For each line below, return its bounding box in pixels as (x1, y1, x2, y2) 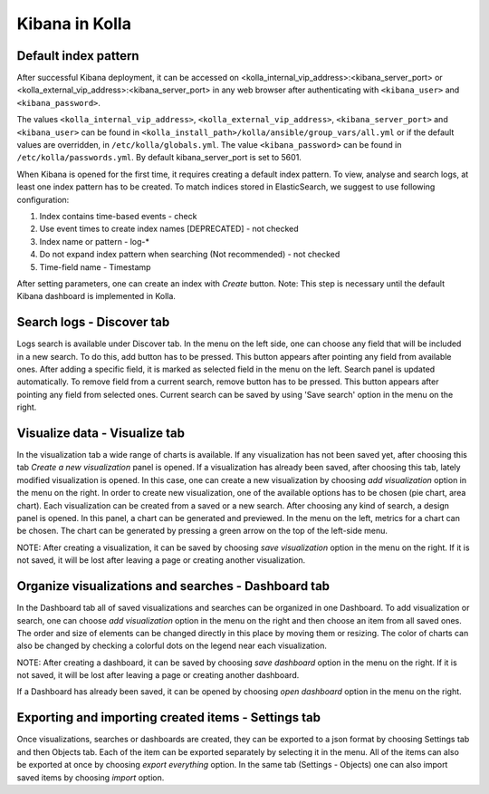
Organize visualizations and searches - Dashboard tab (16, 578, 331, 594)
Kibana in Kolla (16, 14, 131, 34)
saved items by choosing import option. (16, 771, 165, 783)
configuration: (16, 194, 70, 205)
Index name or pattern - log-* (39, 236, 149, 247)
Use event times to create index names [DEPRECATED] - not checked (39, 223, 299, 235)
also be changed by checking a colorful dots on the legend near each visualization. (16, 640, 328, 652)
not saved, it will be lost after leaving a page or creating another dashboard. (16, 670, 300, 681)
